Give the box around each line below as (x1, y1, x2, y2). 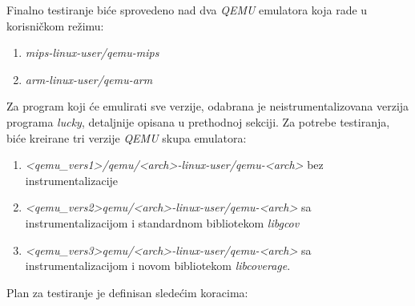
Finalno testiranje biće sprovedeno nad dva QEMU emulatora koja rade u (6, 2, 368, 18)
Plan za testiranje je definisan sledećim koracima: (6, 284, 248, 300)
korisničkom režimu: (6, 17, 104, 34)
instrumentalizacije (25, 171, 119, 188)
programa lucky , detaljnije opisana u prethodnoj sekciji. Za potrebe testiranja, (6, 113, 390, 130)
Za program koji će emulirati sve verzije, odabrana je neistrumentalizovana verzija (6, 98, 409, 115)
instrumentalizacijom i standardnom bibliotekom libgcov (25, 214, 300, 231)
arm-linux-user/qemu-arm (25, 70, 153, 87)
